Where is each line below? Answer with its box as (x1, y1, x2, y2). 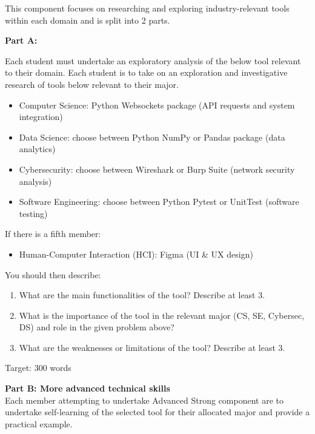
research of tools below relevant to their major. (5, 78, 179, 90)
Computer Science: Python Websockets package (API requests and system (19, 98, 295, 111)
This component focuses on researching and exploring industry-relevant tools (5, 2, 290, 14)
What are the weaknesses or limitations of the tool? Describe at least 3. (19, 341, 285, 353)
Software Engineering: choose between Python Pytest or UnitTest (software (19, 195, 299, 208)
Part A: (5, 34, 38, 47)
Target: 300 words (5, 361, 71, 374)
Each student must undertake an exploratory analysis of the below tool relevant (5, 54, 301, 67)
